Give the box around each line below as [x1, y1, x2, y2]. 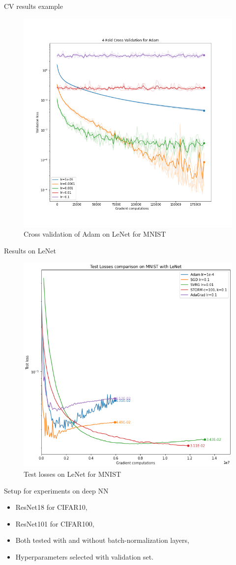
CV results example [4, 1, 63, 11]
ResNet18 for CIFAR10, [15, 502, 88, 512]
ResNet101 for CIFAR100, [15, 518, 94, 529]
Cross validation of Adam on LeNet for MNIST [24, 229, 166, 239]
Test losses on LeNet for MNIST [24, 469, 121, 479]
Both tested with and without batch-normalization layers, [15, 535, 189, 545]
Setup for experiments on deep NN [4, 485, 109, 495]
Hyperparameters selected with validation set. [15, 552, 154, 562]
